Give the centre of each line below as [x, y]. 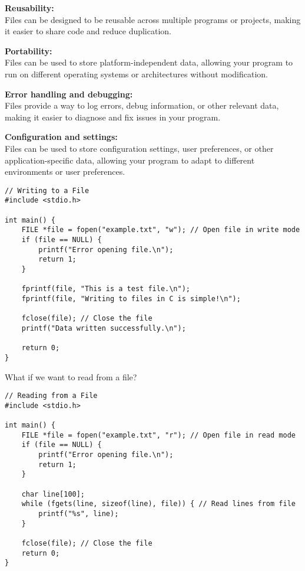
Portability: [29, 50]
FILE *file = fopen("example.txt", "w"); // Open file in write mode [161, 230]
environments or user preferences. [65, 172]
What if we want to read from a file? [71, 376]
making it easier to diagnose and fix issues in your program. [113, 117]
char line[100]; [53, 494]
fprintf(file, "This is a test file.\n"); [106, 289]
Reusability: [29, 8]
